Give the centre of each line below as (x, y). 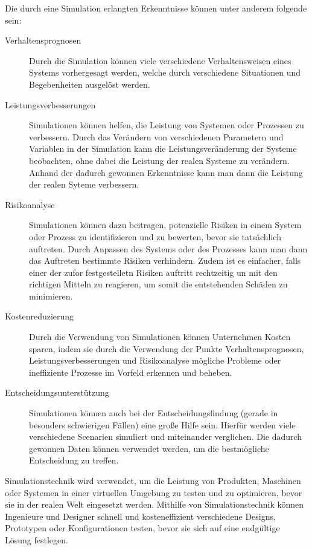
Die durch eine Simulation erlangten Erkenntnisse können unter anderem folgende (156, 8)
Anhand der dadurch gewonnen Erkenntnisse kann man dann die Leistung (166, 172)
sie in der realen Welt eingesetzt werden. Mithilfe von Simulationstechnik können (154, 504)
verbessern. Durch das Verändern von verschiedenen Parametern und (156, 136)
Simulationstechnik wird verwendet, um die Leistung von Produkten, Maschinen (153, 480)
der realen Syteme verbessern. (84, 184)
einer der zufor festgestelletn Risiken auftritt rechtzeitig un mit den (153, 272)
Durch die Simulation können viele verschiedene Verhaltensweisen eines (160, 60)
